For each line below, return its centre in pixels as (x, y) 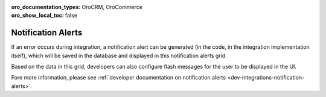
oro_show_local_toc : (38, 16)
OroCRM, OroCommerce (112, 7)
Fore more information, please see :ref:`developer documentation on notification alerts (119, 78)
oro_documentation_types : (46, 7)
